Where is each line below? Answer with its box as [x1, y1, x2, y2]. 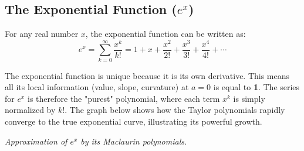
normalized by [5, 104, 56, 116]
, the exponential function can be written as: [85, 28, 246, 40]
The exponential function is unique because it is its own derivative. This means [5, 69, 290, 81]
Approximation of [5, 135, 67, 147]
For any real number [5, 28, 79, 40]
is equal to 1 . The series [213, 81, 300, 93]
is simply [233, 92, 265, 104]
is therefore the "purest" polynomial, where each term [28, 92, 220, 104]
